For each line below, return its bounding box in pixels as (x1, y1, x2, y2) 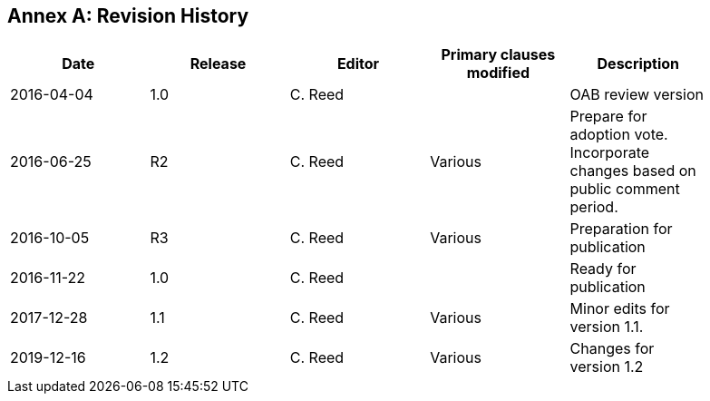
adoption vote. (569, 125, 668, 144)
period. (569, 198, 618, 217)
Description (597, 54, 679, 73)
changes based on (569, 161, 696, 181)
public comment (569, 180, 680, 199)
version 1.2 (569, 357, 644, 377)
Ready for (569, 259, 637, 279)
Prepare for (569, 107, 647, 126)
